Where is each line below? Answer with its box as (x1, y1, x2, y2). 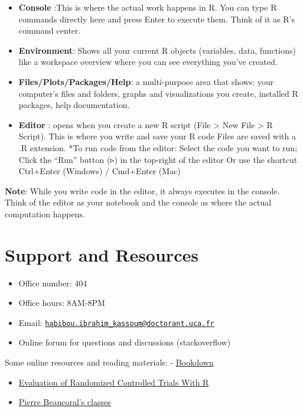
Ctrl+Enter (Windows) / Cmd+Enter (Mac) (18, 165, 181, 177)
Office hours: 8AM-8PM (18, 296, 105, 309)
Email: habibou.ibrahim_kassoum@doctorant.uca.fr (18, 316, 214, 328)
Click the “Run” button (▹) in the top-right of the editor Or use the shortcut (18, 153, 298, 165)
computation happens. (5, 207, 85, 220)
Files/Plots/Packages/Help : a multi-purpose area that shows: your (18, 75, 274, 87)
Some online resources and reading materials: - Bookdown (5, 356, 214, 368)
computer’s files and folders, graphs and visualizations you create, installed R (18, 87, 298, 99)
